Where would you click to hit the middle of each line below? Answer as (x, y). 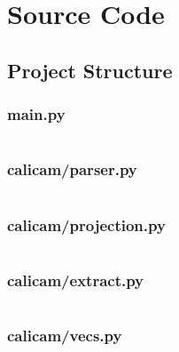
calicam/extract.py (76, 280)
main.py (36, 114)
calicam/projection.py (86, 224)
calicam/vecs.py (65, 335)
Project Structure (90, 70)
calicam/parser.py (72, 169)
